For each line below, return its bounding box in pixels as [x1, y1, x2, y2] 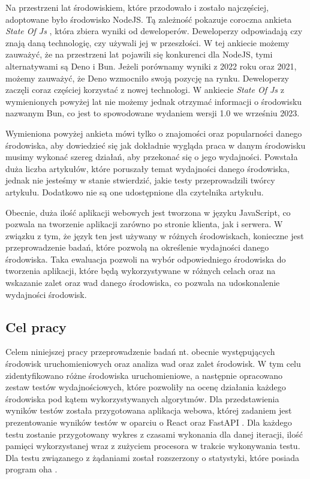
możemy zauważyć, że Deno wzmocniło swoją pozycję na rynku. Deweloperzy [5, 71, 290, 84]
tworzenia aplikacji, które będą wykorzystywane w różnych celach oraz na [5, 264, 276, 277]
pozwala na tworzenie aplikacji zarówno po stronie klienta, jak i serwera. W [5, 218, 283, 230]
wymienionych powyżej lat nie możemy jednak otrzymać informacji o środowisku [5, 95, 302, 107]
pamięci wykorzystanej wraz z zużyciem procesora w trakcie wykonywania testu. [5, 439, 300, 452]
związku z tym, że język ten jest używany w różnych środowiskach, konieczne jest [5, 229, 304, 242]
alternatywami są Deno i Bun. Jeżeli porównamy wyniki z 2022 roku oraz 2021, [5, 59, 297, 72]
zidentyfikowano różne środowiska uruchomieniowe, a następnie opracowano [5, 369, 282, 381]
